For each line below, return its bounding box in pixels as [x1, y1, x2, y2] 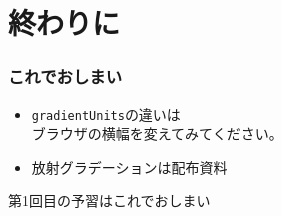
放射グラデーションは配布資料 [31, 156, 228, 177]
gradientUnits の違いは [31, 103, 181, 124]
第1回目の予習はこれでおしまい [8, 190, 211, 211]
